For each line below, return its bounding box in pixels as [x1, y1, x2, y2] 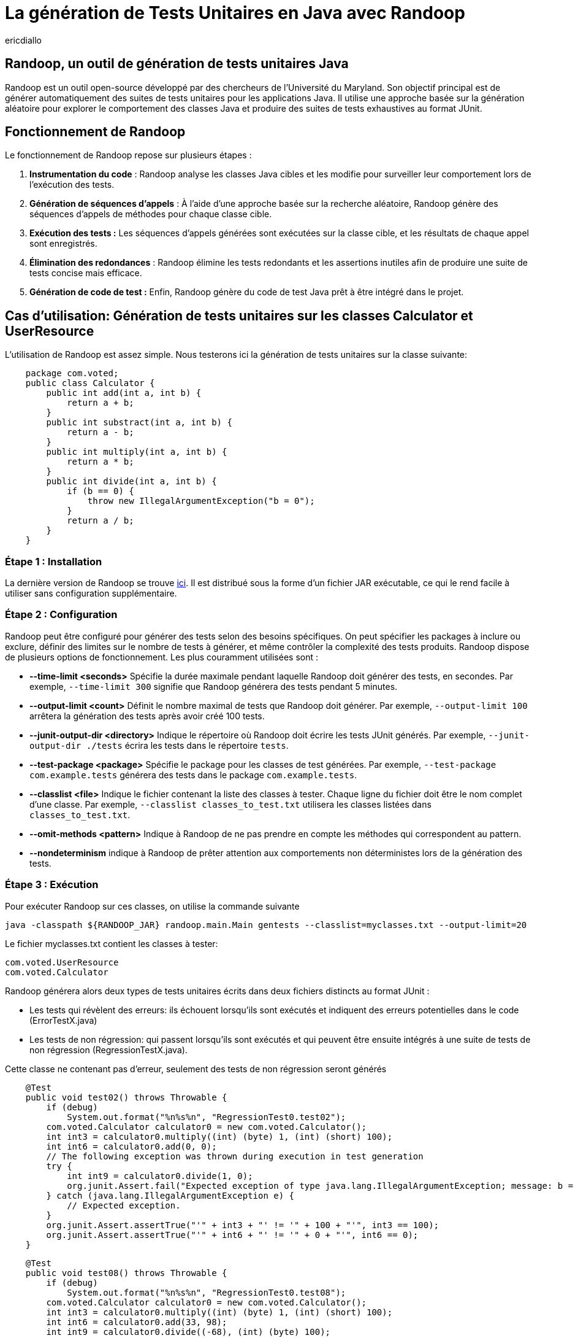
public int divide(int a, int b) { [46, 476, 217, 487]
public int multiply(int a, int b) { [46, 447, 227, 457]
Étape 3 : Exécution [5, 878, 99, 891]
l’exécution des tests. [29, 179, 115, 190]
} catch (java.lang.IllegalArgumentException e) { [46, 1190, 295, 1201]
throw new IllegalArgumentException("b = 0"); [87, 496, 315, 506]
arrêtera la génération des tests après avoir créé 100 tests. [29, 710, 265, 721]
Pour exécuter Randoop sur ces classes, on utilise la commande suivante [5, 900, 300, 911]
